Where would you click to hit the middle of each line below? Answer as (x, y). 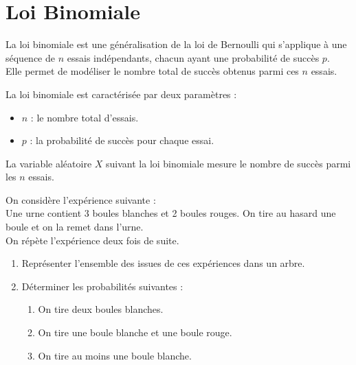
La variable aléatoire (49, 163)
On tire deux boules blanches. (101, 309)
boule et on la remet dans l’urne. (75, 227)
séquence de (31, 57)
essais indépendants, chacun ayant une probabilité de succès (193, 57)
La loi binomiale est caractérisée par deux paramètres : (121, 94)
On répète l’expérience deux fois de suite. (92, 240)
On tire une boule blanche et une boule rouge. (135, 332)
